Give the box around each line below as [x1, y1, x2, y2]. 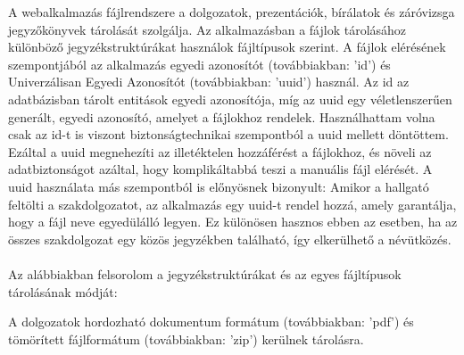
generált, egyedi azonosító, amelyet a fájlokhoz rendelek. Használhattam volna [8, 107, 435, 126]
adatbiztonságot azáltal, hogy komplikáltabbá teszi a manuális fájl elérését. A [8, 160, 433, 178]
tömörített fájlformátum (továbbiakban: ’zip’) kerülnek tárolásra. [8, 329, 364, 348]
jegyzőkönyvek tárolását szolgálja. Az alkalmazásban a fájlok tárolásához [8, 20, 407, 38]
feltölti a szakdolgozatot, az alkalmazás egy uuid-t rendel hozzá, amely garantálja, [8, 194, 457, 213]
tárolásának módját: [8, 282, 118, 301]
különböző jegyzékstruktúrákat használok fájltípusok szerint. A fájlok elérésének [8, 37, 446, 56]
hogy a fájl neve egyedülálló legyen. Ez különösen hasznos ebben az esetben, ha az [8, 212, 458, 231]
